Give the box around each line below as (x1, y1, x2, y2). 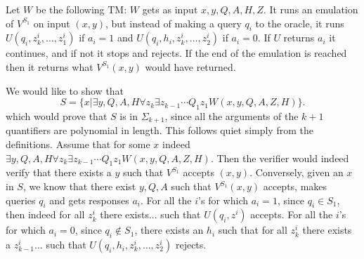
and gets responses (49, 192, 129, 207)
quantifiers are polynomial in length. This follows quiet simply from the (6, 123, 313, 138)
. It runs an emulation (263, 2, 358, 16)
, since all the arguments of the (164, 108, 299, 123)
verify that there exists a (6, 165, 112, 180)
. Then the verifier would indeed (210, 150, 349, 165)
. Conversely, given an (249, 165, 344, 180)
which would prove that (6, 108, 108, 123)
